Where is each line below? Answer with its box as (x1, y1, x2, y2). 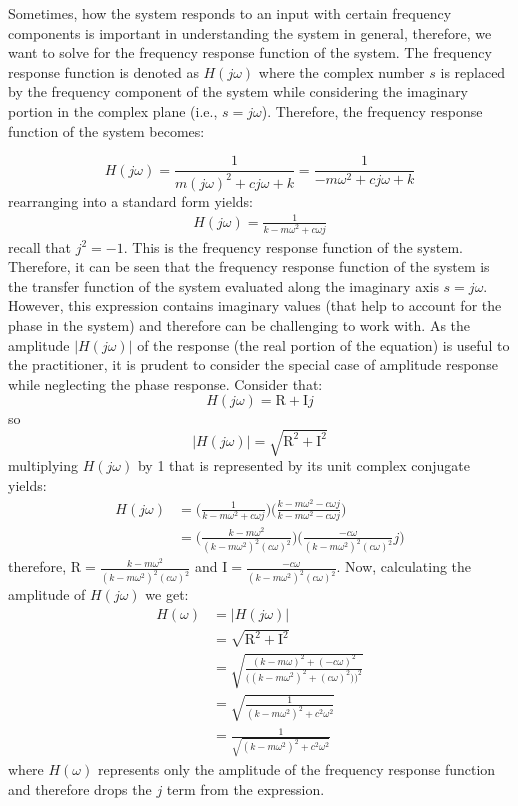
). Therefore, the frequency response (261, 100, 483, 121)
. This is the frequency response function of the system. (123, 236, 463, 257)
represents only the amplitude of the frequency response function (97, 758, 496, 779)
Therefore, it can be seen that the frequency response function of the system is (8, 256, 490, 277)
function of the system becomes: (8, 120, 205, 141)
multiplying (8, 455, 79, 476)
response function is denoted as (8, 61, 199, 82)
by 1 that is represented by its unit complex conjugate (137, 455, 470, 476)
